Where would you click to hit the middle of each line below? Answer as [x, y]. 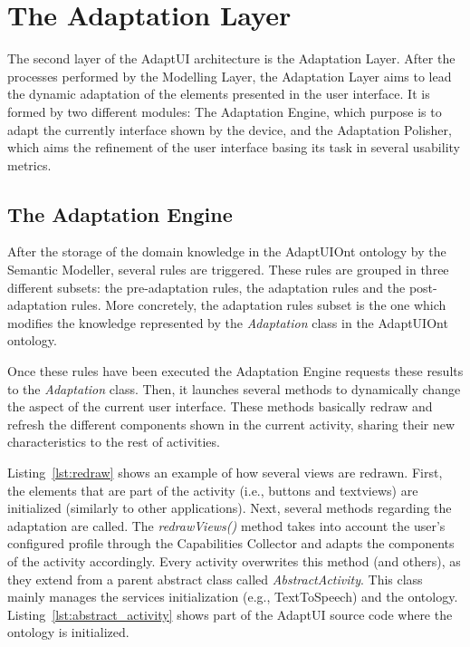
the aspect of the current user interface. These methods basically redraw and [220, 406]
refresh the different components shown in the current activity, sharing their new [231, 424]
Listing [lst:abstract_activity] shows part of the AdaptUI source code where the [230, 614]
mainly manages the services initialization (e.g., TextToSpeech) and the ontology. [233, 597]
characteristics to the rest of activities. [114, 442]
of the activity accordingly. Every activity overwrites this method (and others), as [234, 560]
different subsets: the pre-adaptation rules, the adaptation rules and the [206, 287]
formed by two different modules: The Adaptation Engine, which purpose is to [225, 111]
